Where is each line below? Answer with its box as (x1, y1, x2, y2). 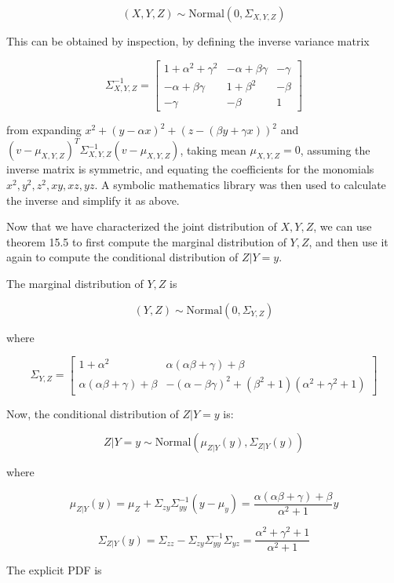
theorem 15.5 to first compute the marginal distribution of (6, 233, 286, 250)
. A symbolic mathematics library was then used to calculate (94, 176, 386, 192)
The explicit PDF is (6, 562, 102, 578)
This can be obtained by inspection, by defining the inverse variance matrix (6, 33, 370, 49)
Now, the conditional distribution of (6, 405, 179, 421)
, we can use (313, 218, 372, 235)
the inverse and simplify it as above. (6, 191, 180, 208)
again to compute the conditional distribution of (6, 249, 239, 265)
